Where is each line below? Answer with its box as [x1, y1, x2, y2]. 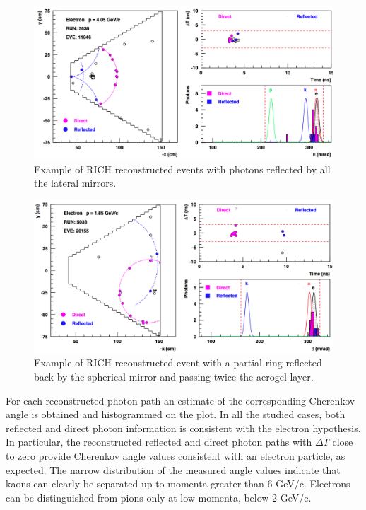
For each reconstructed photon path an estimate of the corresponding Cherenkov [6, 393, 355, 407]
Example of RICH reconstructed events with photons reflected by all [34, 161, 331, 176]
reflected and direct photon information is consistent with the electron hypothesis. [6, 420, 361, 435]
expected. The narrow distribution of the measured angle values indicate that [6, 462, 341, 477]
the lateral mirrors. [34, 175, 117, 190]
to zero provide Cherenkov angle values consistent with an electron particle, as [6, 448, 346, 463]
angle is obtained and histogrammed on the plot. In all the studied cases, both [6, 407, 346, 422]
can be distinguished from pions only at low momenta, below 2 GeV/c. [6, 489, 312, 504]
